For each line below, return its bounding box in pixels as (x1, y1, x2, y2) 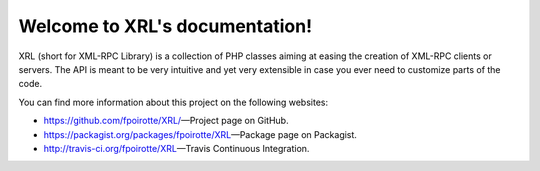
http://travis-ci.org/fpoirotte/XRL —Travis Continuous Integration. (43, 142, 310, 154)
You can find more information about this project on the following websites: (18, 96, 329, 108)
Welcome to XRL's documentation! (18, 15, 313, 37)
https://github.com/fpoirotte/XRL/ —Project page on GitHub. (43, 115, 289, 127)
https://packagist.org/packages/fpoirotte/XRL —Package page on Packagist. (43, 128, 357, 140)
